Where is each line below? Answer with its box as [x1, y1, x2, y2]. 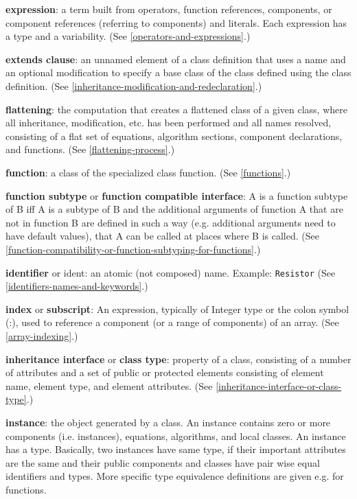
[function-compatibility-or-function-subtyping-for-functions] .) [5, 242, 261, 256]
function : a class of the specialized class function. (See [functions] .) [5, 165, 291, 179]
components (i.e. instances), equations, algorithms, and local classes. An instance [5, 428, 346, 443]
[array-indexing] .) [5, 328, 78, 343]
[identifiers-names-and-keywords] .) [5, 279, 148, 293]
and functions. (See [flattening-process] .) [5, 142, 175, 156]
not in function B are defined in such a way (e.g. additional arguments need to [5, 215, 336, 229]
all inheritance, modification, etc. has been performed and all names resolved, [5, 115, 332, 130]
